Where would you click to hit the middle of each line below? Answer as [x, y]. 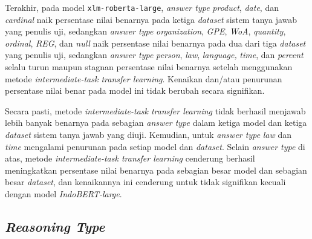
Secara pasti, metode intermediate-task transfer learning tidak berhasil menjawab [155, 110]
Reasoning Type [55, 226]
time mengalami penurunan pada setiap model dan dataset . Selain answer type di [155, 146]
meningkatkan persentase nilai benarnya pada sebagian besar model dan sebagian [156, 170]
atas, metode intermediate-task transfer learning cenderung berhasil [130, 158]
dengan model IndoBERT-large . [63, 193]
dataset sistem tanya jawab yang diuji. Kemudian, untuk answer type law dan [148, 134]
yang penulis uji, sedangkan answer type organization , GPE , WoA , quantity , [145, 31]
